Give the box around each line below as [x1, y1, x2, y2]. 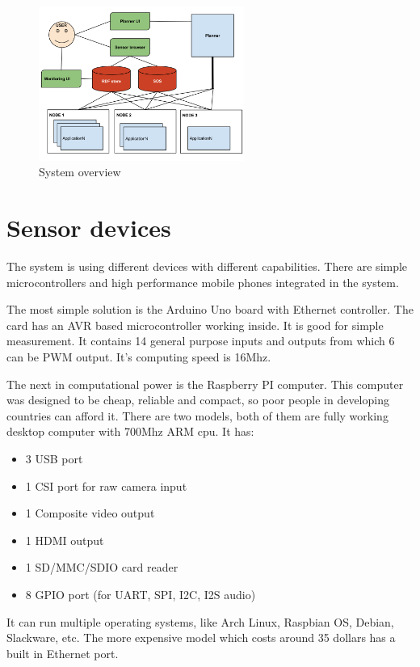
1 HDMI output [25, 531, 104, 548]
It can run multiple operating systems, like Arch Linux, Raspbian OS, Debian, [6, 613, 394, 630]
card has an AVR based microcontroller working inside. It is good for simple [6, 316, 384, 333]
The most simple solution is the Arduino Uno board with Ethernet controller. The [6, 301, 414, 318]
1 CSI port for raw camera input [25, 477, 187, 494]
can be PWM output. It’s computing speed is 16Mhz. [6, 348, 271, 365]
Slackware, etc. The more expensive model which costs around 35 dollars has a [6, 629, 396, 646]
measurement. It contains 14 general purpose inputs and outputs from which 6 [6, 332, 395, 349]
